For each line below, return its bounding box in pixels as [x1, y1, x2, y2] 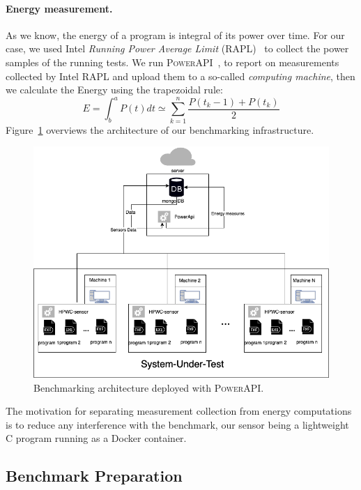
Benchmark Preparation [6, 465, 183, 487]
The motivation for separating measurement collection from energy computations [6, 404, 352, 418]
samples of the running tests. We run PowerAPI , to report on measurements [6, 54, 339, 69]
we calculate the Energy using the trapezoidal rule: [6, 82, 223, 97]
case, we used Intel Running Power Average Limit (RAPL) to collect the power [6, 41, 349, 56]
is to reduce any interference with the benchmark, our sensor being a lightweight [6, 417, 349, 431]
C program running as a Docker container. [6, 431, 187, 445]
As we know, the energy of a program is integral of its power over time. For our [6, 27, 345, 42]
